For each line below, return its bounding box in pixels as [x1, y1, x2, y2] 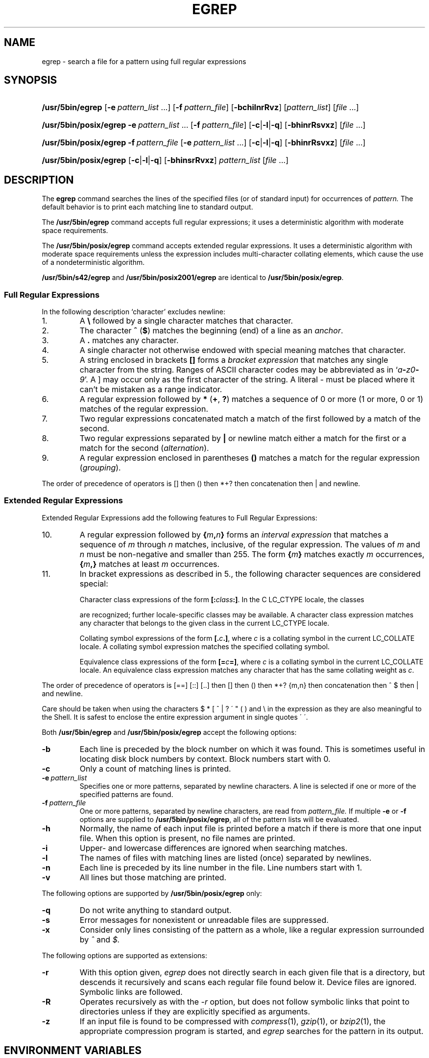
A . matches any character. [79, 335, 179, 346]
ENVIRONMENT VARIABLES [4, 1044, 142, 1057]
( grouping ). [79, 463, 121, 473]
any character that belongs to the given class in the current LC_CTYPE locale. [79, 618, 330, 627]
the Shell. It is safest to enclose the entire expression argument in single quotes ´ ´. [42, 712, 308, 721]
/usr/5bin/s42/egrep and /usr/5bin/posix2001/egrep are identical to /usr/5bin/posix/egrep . [42, 273, 344, 282]
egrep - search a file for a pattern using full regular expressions [42, 57, 246, 66]
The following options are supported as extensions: [42, 951, 207, 960]
